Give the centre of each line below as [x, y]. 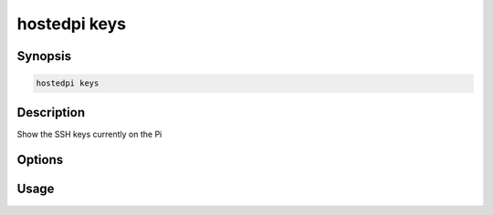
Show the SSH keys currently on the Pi [89, 134]
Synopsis [44, 56]
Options [40, 160]
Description [51, 113]
